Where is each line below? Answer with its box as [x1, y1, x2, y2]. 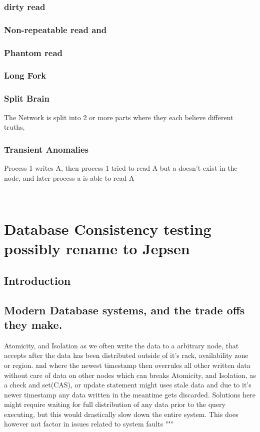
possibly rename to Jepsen [4, 238, 190, 259]
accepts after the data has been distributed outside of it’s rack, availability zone [4, 350, 248, 360]
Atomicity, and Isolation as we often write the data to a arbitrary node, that [4, 340, 239, 350]
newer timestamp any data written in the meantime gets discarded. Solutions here [4, 389, 255, 399]
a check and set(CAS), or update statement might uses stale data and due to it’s [4, 379, 251, 390]
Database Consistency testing [4, 218, 211, 239]
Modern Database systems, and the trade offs [4, 302, 245, 317]
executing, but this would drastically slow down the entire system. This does [4, 408, 238, 419]
